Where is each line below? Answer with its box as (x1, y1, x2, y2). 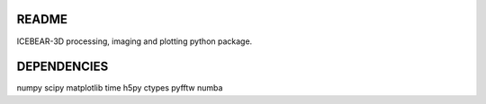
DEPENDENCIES (16, 59, 109, 74)
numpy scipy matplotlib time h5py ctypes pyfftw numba (16, 82, 223, 93)
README (16, 12, 67, 27)
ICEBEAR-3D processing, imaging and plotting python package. (16, 36, 253, 47)
